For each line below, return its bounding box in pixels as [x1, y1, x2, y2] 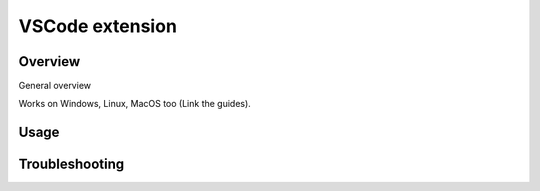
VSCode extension [18, 15, 177, 37]
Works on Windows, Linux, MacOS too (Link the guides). [18, 98, 252, 110]
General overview [18, 80, 92, 92]
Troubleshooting [18, 156, 125, 173]
